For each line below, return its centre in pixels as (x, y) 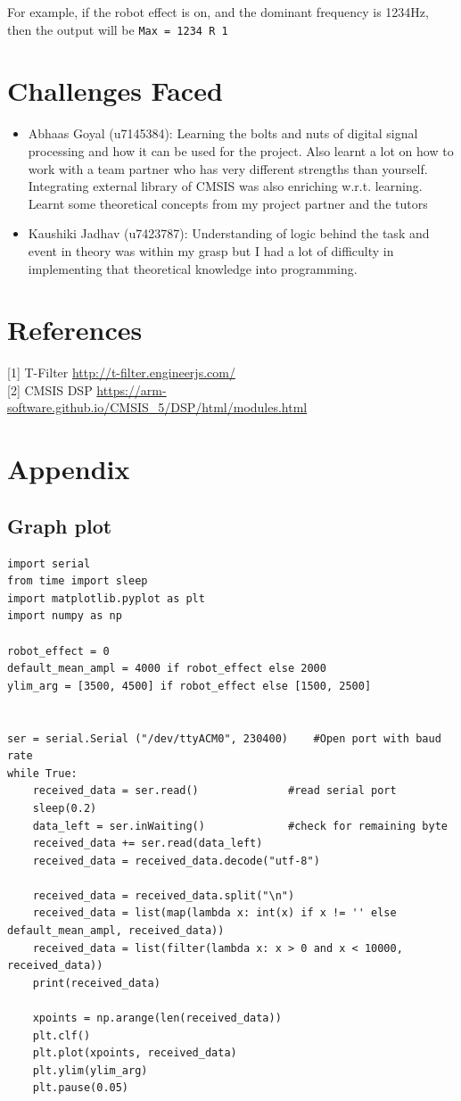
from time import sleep (78, 581)
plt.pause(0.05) (81, 1088)
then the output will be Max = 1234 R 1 (118, 29)
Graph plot (60, 525)
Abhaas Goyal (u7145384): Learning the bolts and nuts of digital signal (223, 133)
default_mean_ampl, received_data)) (116, 931)
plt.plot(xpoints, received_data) (135, 1053)
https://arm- (132, 389)
